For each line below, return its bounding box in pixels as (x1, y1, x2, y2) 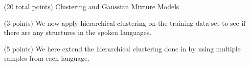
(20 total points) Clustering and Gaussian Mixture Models (4, 1, 179, 11)
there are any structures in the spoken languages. (4, 27, 152, 37)
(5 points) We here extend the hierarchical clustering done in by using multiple (4, 43, 241, 53)
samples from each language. (4, 53, 90, 63)
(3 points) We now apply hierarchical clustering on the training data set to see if (4, 17, 246, 28)
